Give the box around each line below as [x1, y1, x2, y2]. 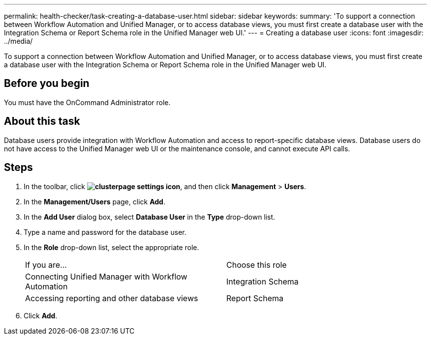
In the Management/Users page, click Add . [24, 197, 165, 206]
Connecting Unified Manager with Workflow [25, 271, 187, 282]
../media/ [4, 37, 33, 45]
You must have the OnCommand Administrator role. [4, 98, 171, 107]
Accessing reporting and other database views [25, 293, 198, 303]
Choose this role [226, 259, 287, 270]
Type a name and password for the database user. [24, 227, 186, 236]
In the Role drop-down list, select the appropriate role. [24, 243, 199, 252]
